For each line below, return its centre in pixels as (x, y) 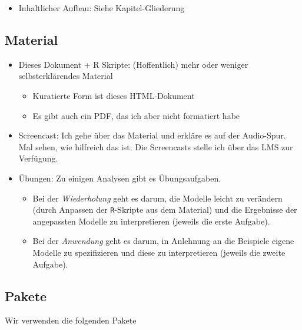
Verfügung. (38, 158)
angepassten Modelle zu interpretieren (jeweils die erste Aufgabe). (151, 221)
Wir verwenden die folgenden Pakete (71, 320)
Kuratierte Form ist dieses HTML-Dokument (114, 95)
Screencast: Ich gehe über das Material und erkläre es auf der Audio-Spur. (152, 135)
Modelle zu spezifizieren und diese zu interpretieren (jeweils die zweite (159, 252)
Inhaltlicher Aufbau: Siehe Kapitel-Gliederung (102, 8)
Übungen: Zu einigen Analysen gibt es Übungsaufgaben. (120, 178)
